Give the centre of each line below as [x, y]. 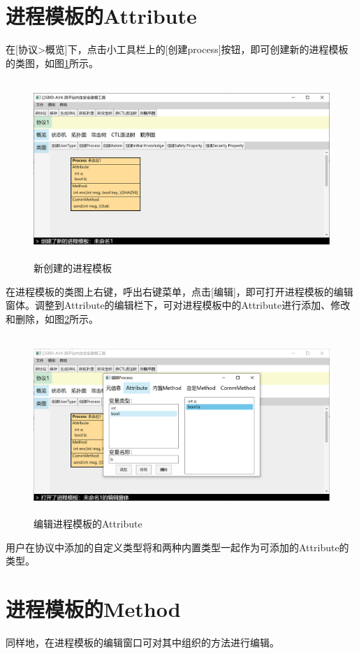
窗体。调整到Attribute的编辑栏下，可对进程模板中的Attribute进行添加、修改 [178, 305]
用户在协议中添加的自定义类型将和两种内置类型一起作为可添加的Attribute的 [177, 547]
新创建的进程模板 [73, 268]
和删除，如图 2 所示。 [52, 318]
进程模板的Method [93, 609]
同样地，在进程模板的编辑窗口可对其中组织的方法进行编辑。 [142, 642]
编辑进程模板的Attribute [88, 524]
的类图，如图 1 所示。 [52, 63]
